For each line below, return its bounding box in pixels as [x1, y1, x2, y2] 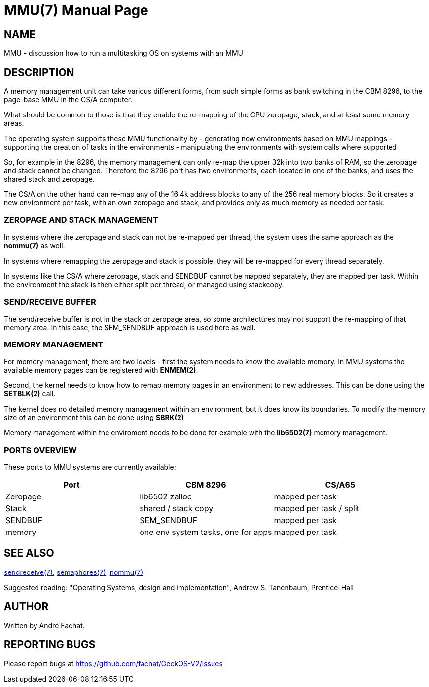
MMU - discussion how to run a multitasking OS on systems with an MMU [4, 49, 243, 58]
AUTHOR [4, 600, 49, 613]
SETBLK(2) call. [4, 389, 56, 398]
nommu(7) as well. [4, 241, 65, 250]
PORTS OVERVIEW [4, 445, 77, 455]
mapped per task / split [274, 503, 359, 514]
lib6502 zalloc [140, 492, 192, 502]
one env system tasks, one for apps [140, 527, 272, 537]
